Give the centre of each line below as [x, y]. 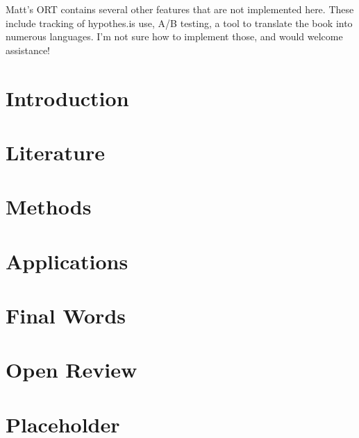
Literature [55, 152]
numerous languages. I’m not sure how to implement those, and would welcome [174, 36]
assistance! [28, 50]
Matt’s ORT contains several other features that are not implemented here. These [180, 9]
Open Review [72, 370]
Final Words [66, 315]
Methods [49, 207]
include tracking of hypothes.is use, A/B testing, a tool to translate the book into [179, 23]
